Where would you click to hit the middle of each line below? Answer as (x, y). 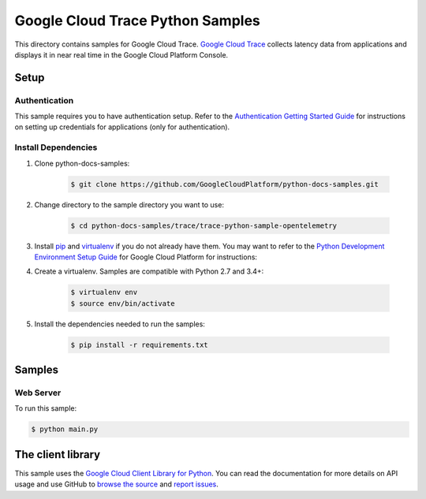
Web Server (38, 393)
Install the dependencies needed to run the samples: (120, 324)
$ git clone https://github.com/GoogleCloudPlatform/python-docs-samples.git (224, 184)
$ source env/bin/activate (123, 303)
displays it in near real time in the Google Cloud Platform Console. (121, 54)
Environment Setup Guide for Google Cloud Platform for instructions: (146, 257)
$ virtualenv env (104, 292)
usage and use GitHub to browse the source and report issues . (116, 484)
